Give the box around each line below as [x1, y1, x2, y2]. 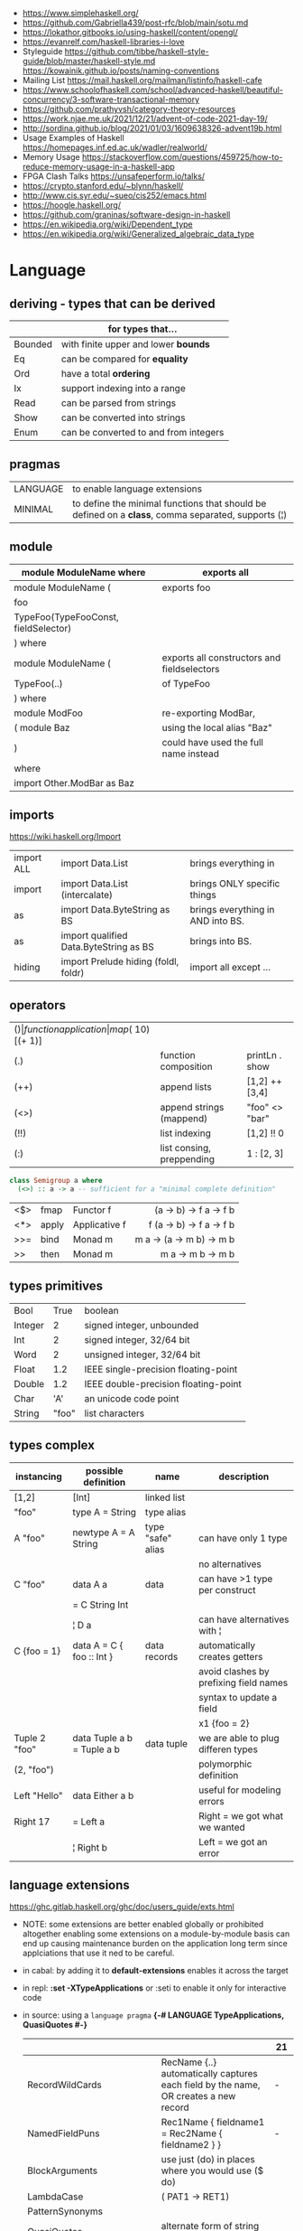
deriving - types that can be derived [9, 295, 216, 311]
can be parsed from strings [60, 397, 177, 409]
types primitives [9, 1279, 104, 1294]
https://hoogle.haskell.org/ [22, 200, 122, 211]
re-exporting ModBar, [161, 707, 255, 719]
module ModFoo [14, 707, 84, 719]
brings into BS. [189, 935, 252, 948]
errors [197, 1795, 225, 1807]
